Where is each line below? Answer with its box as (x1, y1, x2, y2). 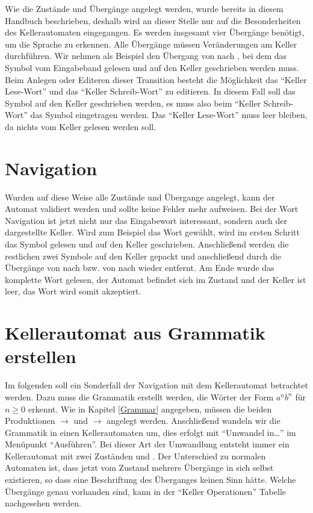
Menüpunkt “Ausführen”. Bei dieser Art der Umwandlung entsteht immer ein (5, 438, 290, 450)
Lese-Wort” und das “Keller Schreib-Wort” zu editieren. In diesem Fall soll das (5, 85, 296, 98)
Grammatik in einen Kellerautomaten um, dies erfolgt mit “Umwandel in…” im (5, 426, 296, 438)
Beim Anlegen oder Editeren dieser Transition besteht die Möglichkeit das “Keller (5, 73, 307, 85)
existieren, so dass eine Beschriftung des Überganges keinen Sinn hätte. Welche (5, 473, 296, 486)
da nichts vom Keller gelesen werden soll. (5, 120, 156, 132)
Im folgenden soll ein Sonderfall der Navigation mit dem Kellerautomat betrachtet (5, 379, 308, 391)
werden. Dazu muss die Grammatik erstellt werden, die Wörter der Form (5, 390, 274, 403)
